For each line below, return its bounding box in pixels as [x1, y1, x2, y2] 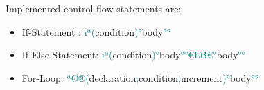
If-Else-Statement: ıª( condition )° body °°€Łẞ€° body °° [21, 47, 245, 62]
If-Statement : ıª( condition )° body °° [21, 24, 171, 38]
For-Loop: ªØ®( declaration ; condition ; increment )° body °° [21, 70, 259, 85]
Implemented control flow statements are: [6, 1, 182, 15]
